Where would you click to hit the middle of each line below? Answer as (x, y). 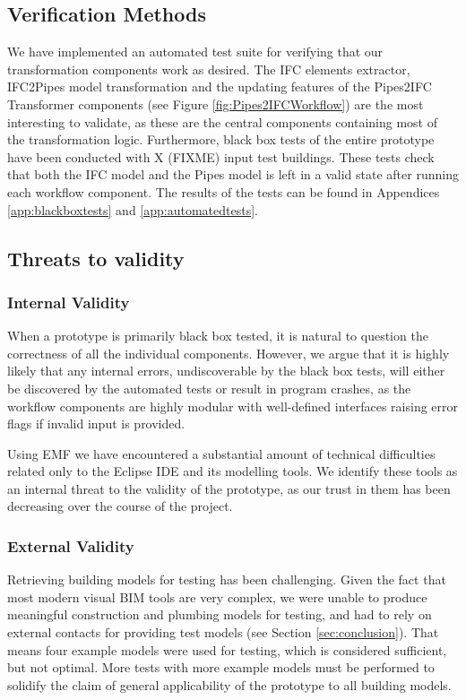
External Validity (71, 546)
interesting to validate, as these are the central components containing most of (222, 121)
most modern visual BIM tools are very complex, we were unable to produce (217, 596)
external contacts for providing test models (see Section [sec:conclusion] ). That (223, 632)
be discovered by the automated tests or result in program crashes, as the (209, 388)
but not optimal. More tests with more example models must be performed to (221, 667)
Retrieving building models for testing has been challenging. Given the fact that (227, 579)
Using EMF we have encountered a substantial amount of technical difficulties (221, 453)
